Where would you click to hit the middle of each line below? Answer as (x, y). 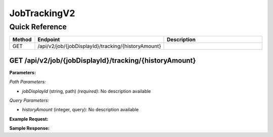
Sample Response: (30, 128)
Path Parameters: (28, 82)
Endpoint (49, 39)
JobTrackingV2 (42, 13)
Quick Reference (38, 27)
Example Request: (29, 119)
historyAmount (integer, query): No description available (80, 110)
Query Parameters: (29, 101)
